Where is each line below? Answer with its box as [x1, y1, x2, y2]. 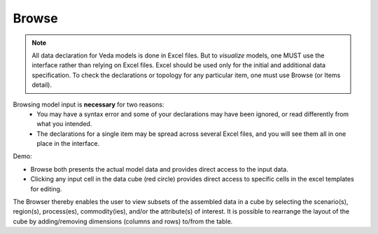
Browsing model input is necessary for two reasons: [13, 100, 164, 109]
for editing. [30, 184, 62, 193]
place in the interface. [36, 139, 100, 148]
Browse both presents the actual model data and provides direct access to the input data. [30, 165, 288, 173]
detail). [31, 81, 52, 89]
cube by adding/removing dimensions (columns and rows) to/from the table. [13, 217, 233, 226]
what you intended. [36, 120, 92, 128]
